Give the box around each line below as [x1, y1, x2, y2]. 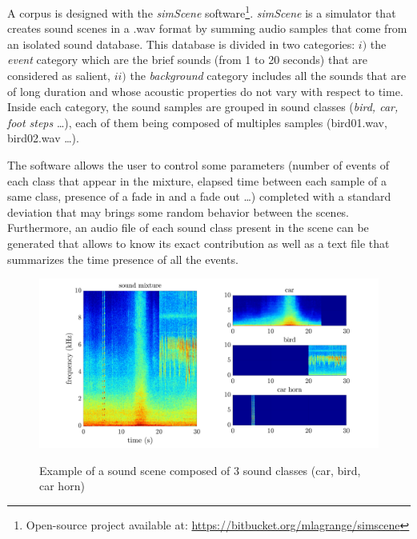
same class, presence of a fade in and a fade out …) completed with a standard [7, 188, 391, 205]
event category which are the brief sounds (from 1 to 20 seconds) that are [7, 51, 367, 68]
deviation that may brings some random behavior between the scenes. [7, 203, 350, 220]
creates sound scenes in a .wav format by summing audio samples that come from [7, 20, 407, 37]
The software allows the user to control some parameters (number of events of [7, 157, 390, 173]
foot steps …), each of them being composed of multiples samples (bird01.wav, [7, 114, 387, 130]
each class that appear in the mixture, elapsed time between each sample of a [7, 172, 387, 189]
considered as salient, [7, 67, 110, 84]
